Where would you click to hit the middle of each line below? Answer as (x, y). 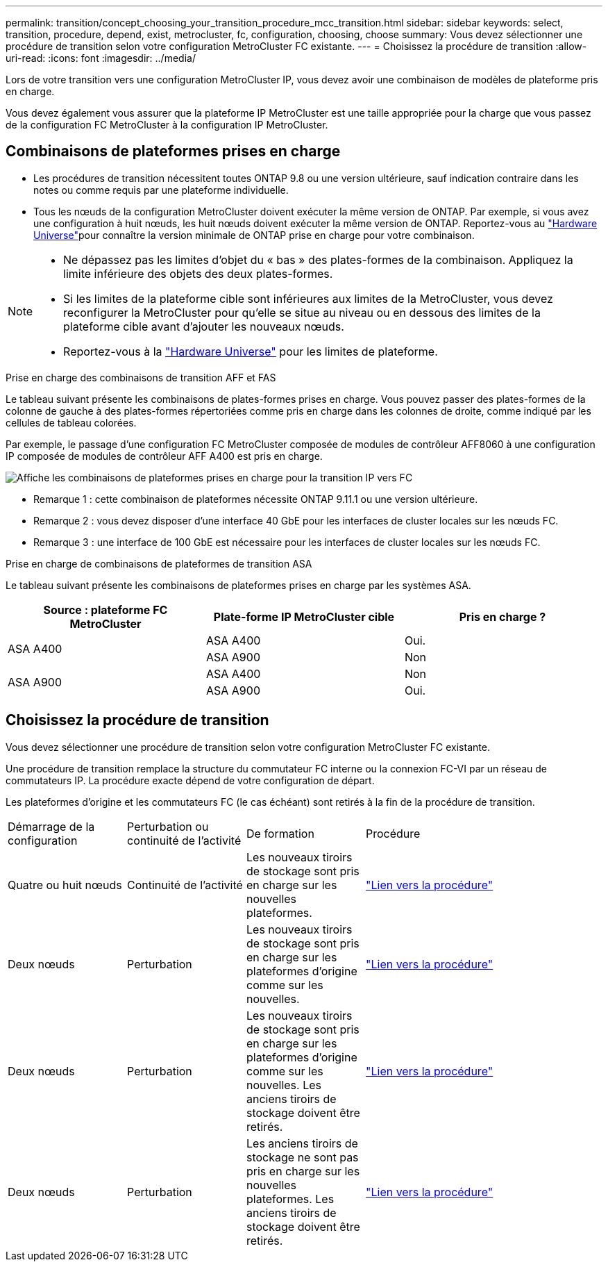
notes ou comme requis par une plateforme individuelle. (161, 190)
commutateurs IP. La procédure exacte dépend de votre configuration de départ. (190, 780)
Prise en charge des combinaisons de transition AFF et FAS (141, 377)
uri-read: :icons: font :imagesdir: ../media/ (101, 58)
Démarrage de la (51, 826)
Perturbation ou (168, 826)
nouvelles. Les (284, 1085)
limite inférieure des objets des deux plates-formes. (198, 273)
